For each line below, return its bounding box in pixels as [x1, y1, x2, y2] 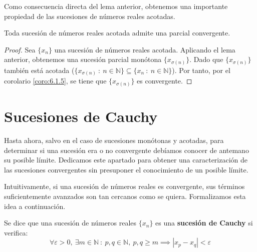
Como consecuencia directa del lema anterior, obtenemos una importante [4, 1, 228, 11]
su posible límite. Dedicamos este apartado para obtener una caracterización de [4, 154, 248, 165]
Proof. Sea [4, 44, 36, 54]
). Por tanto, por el [172, 64, 230, 75]
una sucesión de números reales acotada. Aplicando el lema [54, 44, 235, 54]
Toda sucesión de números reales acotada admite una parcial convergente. [4, 27, 230, 38]
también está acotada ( [4, 64, 75, 75]
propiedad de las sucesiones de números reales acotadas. [4, 10, 175, 21]
